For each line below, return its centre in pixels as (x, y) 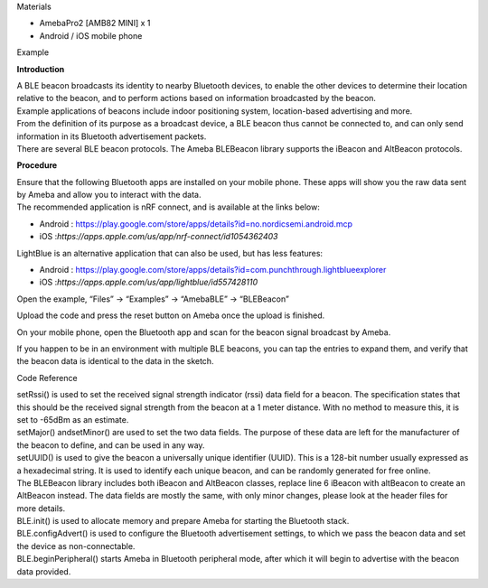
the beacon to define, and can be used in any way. (111, 445)
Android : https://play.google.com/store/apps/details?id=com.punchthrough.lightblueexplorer (213, 270)
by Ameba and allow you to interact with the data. (109, 195)
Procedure (37, 165)
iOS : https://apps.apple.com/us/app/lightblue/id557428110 (148, 282)
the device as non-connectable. (76, 546)
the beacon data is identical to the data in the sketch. (115, 361)
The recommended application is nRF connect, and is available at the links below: (168, 207)
